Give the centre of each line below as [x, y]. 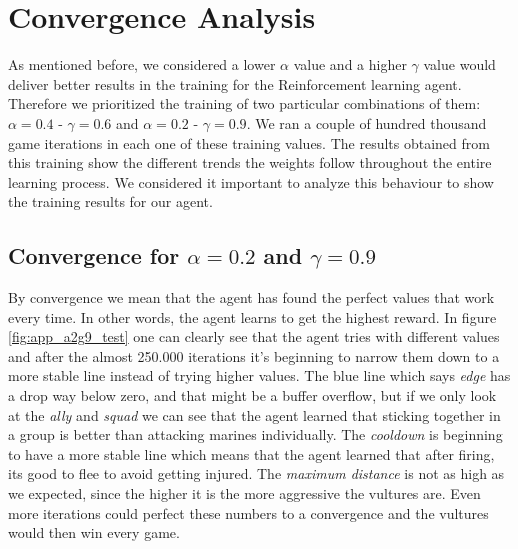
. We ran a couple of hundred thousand [366, 122]
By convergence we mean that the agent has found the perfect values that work [251, 297]
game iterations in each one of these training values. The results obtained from [249, 142]
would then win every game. [94, 532]
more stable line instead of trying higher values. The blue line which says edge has [259, 375]
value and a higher [350, 64]
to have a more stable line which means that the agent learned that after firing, [251, 453]
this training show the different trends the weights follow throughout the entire [250, 162]
